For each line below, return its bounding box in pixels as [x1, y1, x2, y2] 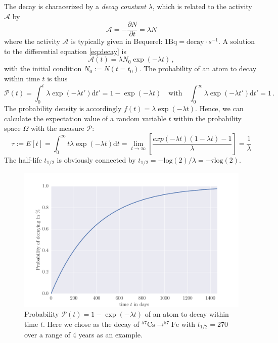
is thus [47, 73, 68, 84]
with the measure [30, 123, 84, 133]
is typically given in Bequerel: [71, 36, 163, 46]
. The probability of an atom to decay [139, 63, 257, 74]
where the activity [4, 36, 60, 46]
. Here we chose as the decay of [42, 318, 140, 329]
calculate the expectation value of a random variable [4, 113, 166, 123]
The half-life [4, 154, 42, 165]
